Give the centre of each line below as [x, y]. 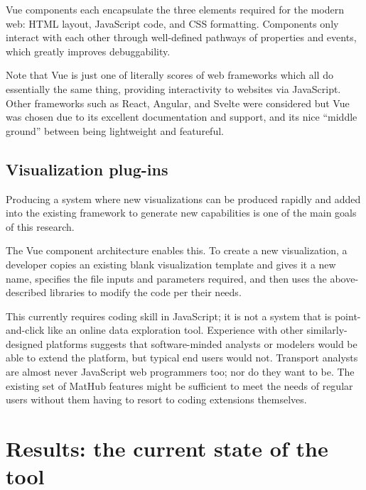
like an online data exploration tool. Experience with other [176, 330]
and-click [25, 330]
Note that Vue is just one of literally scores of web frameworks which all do [169, 75]
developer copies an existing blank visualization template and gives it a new [171, 264]
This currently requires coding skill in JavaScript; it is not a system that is [169, 316]
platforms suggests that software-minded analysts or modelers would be [201, 343]
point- [348, 316]
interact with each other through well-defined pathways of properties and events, [181, 37]
